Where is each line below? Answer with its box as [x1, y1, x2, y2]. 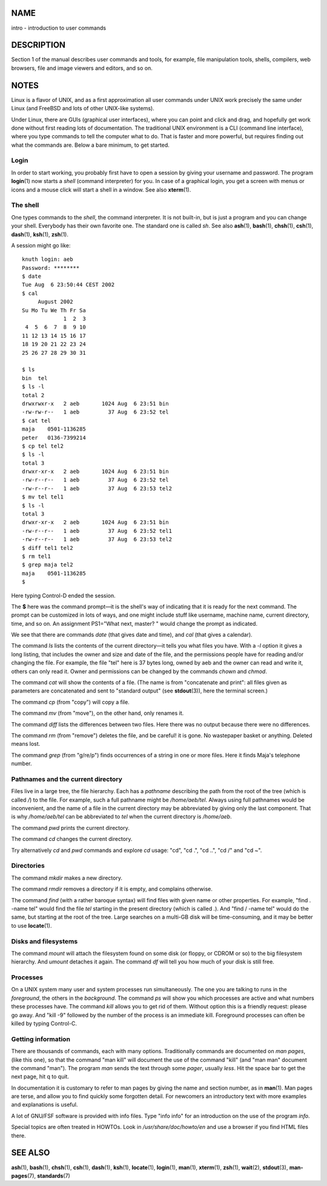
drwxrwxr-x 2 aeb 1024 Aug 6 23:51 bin [22, 400, 169, 407]
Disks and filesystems [11, 937, 78, 945]
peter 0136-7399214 [22, 434, 86, 441]
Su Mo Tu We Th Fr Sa [22, 307, 86, 313]
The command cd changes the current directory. [11, 836, 133, 843]
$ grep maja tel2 [22, 561, 73, 568]
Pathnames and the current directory [11, 775, 122, 783]
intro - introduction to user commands [11, 24, 106, 32]
